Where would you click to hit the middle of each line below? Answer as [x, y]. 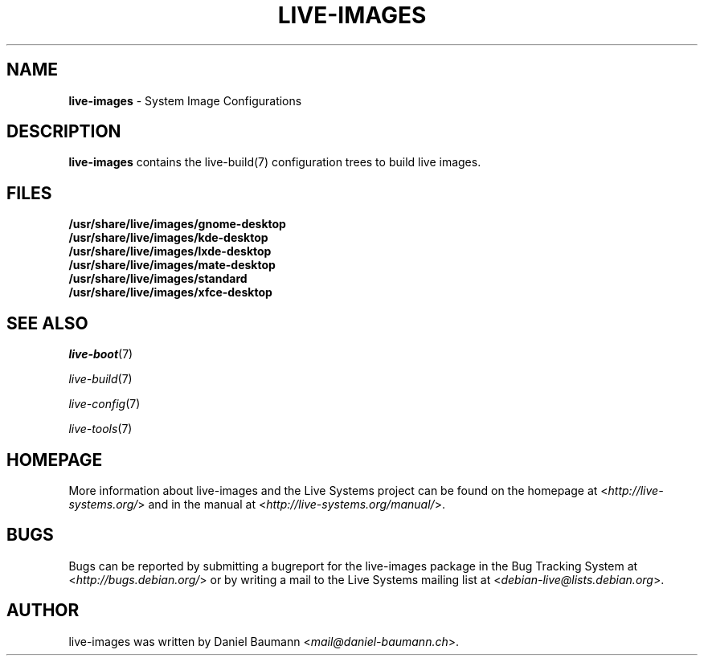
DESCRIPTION [64, 132]
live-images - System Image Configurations [185, 100]
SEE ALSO [47, 323]
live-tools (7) [100, 429]
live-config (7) [104, 404]
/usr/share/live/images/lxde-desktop [170, 251]
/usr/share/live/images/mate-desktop [172, 265]
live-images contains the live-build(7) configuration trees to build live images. [275, 162]
